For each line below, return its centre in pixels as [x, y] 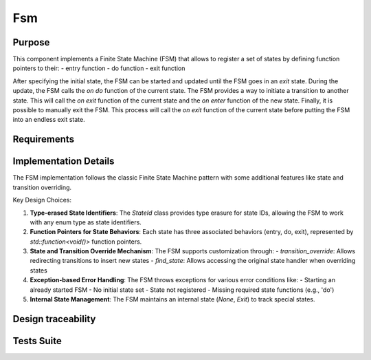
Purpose [31, 42]
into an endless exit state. [49, 120]
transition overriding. [42, 187]
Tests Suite [37, 341]
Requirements [44, 139]
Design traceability [54, 319]
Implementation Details [64, 161]
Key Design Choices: [42, 200]
